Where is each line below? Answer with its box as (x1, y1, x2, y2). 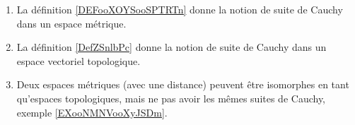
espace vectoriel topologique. (16, 53, 141, 68)
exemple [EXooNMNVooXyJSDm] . (16, 105, 168, 119)
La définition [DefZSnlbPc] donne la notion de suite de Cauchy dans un (16, 40, 327, 54)
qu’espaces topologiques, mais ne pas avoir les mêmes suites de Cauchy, (16, 90, 326, 105)
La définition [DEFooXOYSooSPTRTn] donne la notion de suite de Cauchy (16, 2, 343, 16)
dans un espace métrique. (16, 16, 127, 30)
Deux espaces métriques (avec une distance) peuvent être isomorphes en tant (16, 77, 349, 92)
